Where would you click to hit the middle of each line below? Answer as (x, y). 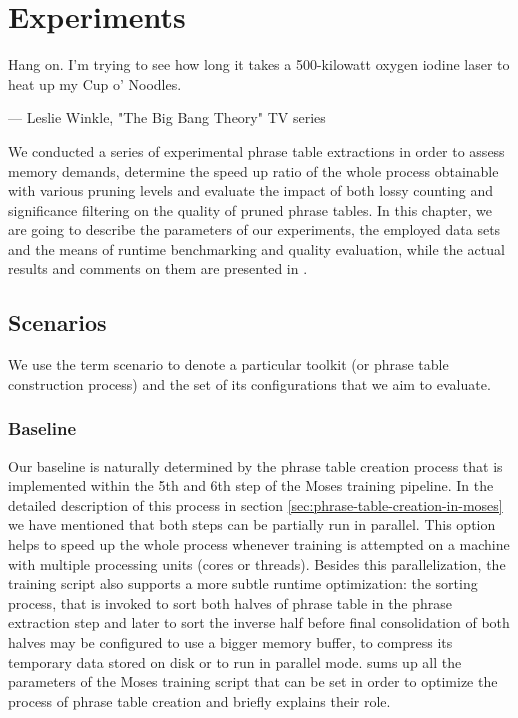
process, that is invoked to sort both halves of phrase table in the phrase (230, 602)
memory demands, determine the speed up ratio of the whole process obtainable (253, 170)
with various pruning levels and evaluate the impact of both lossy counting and (250, 190)
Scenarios (57, 322)
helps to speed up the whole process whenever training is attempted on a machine (259, 544)
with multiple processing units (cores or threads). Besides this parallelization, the (257, 563)
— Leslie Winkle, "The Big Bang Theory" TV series (167, 117)
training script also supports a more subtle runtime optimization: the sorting (243, 583)
